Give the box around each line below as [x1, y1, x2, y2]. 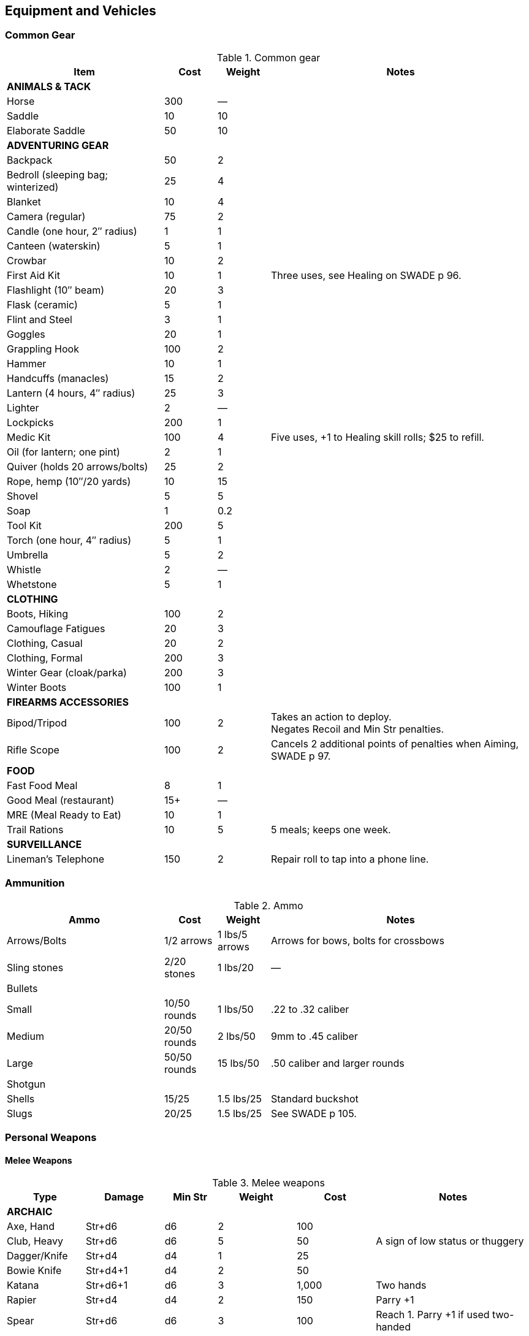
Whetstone [7, 578, 57, 590]
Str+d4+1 [85, 1264, 128, 1277]
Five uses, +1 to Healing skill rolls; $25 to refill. [271, 430, 484, 443]
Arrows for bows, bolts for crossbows [271, 934, 444, 947]
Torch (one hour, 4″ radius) [7, 533, 132, 546]
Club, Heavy [7, 1235, 64, 1248]
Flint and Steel [7, 313, 72, 326]
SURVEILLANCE [7, 838, 82, 850]
